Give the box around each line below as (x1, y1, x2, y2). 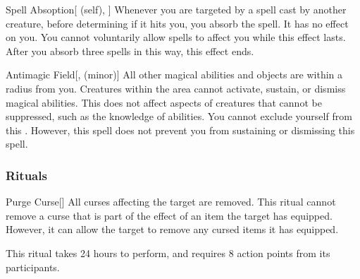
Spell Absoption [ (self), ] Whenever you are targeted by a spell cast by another (6, 2, 347, 16)
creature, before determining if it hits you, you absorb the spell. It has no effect (6, 16, 349, 30)
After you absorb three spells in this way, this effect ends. (6, 43, 254, 58)
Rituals (6, 166, 47, 184)
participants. (6, 259, 60, 274)
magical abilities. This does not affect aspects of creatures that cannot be (6, 95, 322, 109)
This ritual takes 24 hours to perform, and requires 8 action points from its (6, 245, 330, 260)
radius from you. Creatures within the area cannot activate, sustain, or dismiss (6, 81, 346, 95)
